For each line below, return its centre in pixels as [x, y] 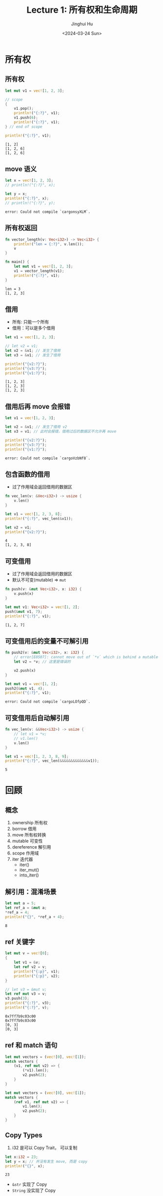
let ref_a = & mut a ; [26, 908]
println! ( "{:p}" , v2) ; [37, 976]
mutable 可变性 [27, 841]
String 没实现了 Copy [34, 1191]
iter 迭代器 [22, 859]
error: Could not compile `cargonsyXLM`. [48, 212]
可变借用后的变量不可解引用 [47, 641]
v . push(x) [24, 594]
